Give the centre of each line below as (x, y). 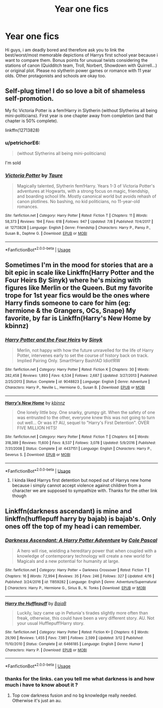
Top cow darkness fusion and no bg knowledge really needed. (74, 695)
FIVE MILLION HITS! (37, 428)
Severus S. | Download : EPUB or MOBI (38, 455)
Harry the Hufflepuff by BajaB (36, 603)
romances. (28, 207)
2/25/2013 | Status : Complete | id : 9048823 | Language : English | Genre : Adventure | (77, 382)
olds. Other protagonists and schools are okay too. (56, 75)
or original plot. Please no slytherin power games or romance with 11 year (78, 70)
